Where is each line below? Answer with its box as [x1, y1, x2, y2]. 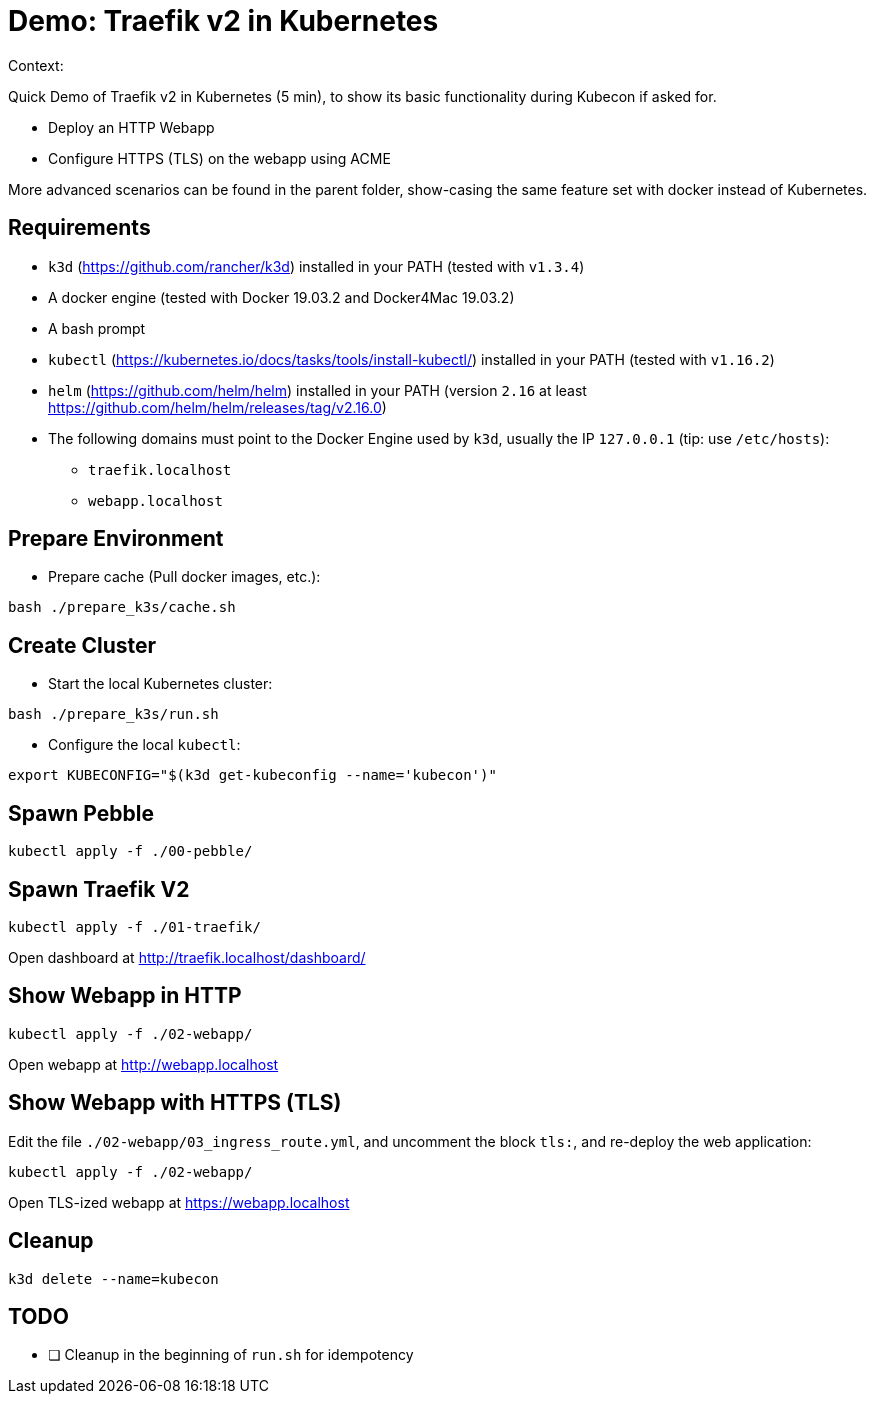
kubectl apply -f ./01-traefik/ [8, 918, 261, 935]
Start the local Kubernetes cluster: [48, 675, 273, 693]
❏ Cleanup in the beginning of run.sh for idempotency [48, 1346, 414, 1364]
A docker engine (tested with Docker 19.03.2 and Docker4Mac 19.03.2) [48, 288, 515, 306]
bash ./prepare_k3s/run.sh [8, 706, 219, 723]
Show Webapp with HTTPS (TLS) [8, 1090, 342, 1116]
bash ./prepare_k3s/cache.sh [8, 599, 236, 616]
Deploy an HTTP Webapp [48, 118, 215, 136]
